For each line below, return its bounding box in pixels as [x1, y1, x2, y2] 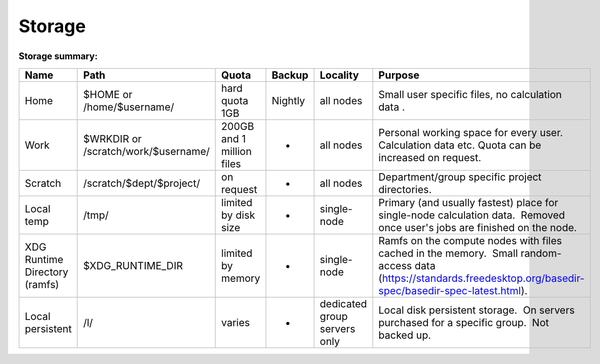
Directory [24, 265, 69, 279]
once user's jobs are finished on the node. [378, 220, 577, 234]
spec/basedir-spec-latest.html [378, 283, 522, 297]
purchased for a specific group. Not [378, 315, 550, 329]
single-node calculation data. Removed [378, 208, 565, 222]
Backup [271, 68, 309, 82]
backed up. [378, 328, 432, 342]
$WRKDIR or [83, 131, 142, 145]
